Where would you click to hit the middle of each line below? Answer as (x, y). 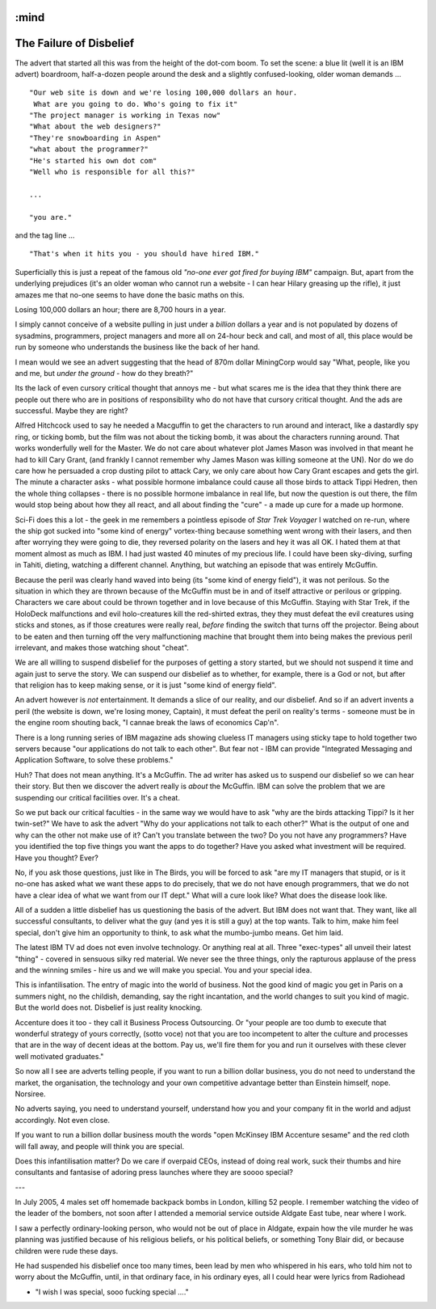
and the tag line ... (45, 235)
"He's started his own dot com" (93, 160)
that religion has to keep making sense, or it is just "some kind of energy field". (146, 685)
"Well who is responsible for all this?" (112, 172)
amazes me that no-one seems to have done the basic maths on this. (130, 294)
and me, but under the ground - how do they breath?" (104, 373)
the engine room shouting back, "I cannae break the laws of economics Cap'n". (147, 723)
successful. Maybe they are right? (71, 411)
